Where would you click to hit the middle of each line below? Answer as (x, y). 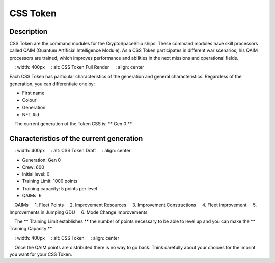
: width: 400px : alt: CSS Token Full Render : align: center (79, 67)
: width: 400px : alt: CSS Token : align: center (67, 238)
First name (33, 93)
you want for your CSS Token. (41, 254)
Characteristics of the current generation (76, 138)
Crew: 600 (33, 167)
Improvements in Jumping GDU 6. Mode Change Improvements (78, 212)
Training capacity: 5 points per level (60, 188)
